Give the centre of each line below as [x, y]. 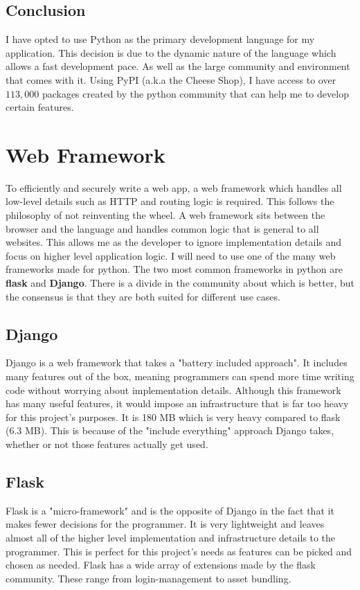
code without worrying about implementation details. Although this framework [173, 390]
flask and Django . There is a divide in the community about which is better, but [180, 283]
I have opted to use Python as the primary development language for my [160, 39]
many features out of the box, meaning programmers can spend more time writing [180, 376]
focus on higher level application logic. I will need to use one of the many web [171, 255]
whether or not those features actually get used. [107, 444]
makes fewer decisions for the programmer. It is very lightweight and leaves [165, 524]
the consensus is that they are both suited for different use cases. [143, 296]
